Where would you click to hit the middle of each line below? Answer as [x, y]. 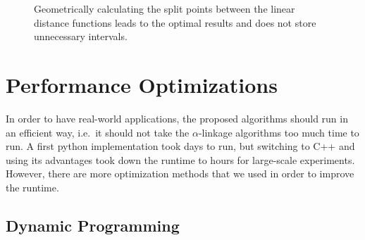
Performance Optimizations [142, 84]
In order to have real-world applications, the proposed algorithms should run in [177, 118]
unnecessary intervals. [81, 36]
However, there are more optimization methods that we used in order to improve [180, 173]
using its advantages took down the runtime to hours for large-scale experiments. [180, 159]
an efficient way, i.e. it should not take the [98, 132]
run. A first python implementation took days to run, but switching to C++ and [180, 146]
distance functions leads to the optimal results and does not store [175, 22]
